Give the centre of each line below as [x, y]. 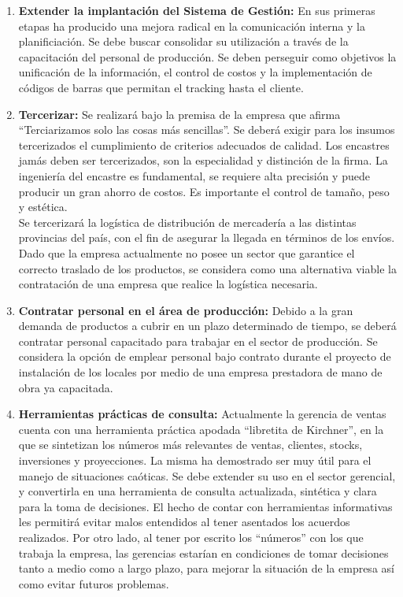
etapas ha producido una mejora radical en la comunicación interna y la [192, 26]
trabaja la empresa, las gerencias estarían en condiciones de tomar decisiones [203, 553]
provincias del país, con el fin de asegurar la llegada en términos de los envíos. [207, 237]
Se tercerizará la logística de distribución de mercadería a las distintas [187, 222]
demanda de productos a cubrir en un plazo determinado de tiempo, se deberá [207, 326]
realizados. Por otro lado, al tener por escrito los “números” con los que [191, 537]
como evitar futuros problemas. [94, 583]
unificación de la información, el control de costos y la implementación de [195, 72]
